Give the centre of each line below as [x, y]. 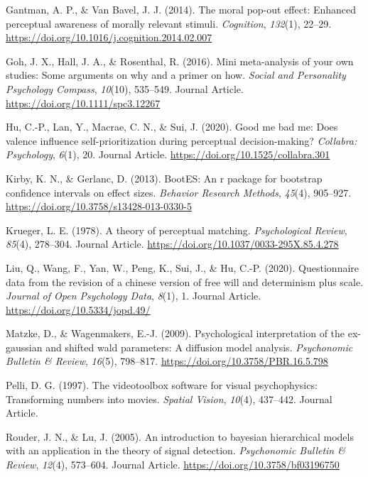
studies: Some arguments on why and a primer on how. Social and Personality [176, 75]
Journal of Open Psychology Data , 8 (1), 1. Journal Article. [134, 296]
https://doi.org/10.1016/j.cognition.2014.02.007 [109, 37]
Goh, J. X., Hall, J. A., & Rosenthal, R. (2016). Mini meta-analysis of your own [180, 61]
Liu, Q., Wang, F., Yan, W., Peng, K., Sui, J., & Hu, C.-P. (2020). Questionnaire [183, 267]
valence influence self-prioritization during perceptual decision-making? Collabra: [182, 140]
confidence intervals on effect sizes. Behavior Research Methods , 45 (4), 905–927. [179, 192]
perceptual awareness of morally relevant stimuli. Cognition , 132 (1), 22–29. [169, 23]
